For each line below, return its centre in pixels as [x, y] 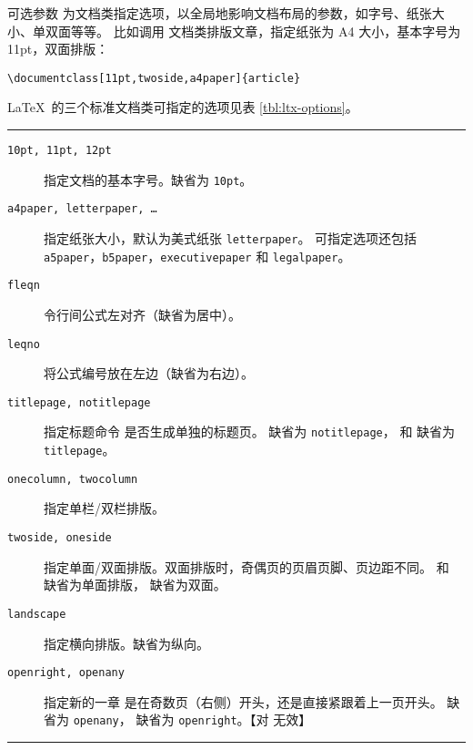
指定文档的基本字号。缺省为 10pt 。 [148, 179]
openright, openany [66, 673]
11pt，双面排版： [58, 49]
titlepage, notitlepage [79, 402]
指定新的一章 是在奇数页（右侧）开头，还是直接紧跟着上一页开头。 [243, 701]
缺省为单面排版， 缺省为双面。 [135, 585]
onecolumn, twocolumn [73, 479]
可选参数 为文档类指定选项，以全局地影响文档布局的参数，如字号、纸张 [220, 13]
